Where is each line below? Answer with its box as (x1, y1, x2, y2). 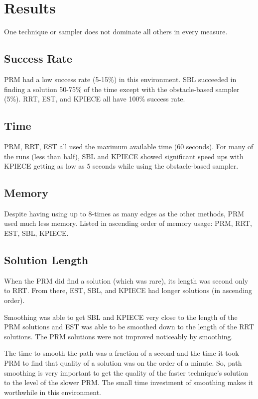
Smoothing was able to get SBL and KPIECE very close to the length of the (4, 311, 238, 322)
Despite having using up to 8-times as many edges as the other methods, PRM (4, 208, 245, 218)
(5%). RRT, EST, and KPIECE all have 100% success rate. (4, 94, 185, 104)
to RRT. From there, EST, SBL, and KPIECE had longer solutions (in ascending (4, 285, 252, 296)
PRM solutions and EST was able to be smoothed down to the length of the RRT (4, 321, 254, 332)
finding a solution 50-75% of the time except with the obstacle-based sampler (4, 84, 240, 94)
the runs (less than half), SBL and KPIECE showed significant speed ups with (4, 151, 244, 161)
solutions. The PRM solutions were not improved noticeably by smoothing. (4, 331, 233, 341)
